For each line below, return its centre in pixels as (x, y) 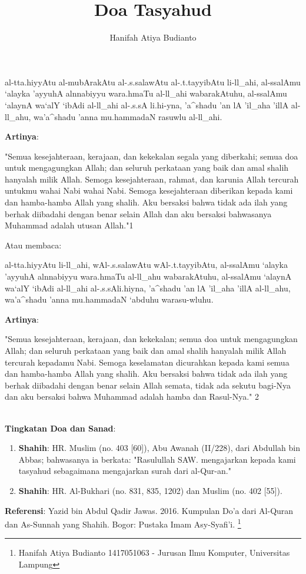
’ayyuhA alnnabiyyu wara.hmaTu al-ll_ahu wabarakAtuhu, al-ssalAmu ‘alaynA (148, 276)
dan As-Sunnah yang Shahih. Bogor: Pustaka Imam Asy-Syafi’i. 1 (123, 523)
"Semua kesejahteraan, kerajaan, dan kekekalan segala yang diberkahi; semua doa (152, 156)
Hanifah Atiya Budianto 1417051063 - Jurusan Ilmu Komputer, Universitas (154, 553)
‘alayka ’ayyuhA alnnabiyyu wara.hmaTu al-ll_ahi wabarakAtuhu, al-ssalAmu (146, 93)
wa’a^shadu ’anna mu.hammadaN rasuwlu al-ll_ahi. (128, 116)
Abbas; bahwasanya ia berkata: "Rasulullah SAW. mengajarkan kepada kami (157, 459)
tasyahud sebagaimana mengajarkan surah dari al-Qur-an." (125, 471)
